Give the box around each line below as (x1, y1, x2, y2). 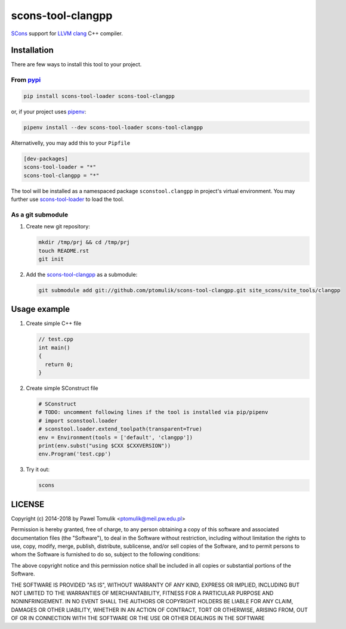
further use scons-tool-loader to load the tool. (11, 196, 125, 203)
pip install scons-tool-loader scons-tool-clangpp (23, 93, 175, 100)
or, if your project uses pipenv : (11, 108, 86, 115)
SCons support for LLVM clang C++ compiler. (11, 30, 123, 37)
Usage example (11, 304, 70, 314)
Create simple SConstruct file (26, 385, 98, 392)
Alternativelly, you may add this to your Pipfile (11, 139, 131, 146)
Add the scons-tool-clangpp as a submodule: (26, 271, 138, 278)
